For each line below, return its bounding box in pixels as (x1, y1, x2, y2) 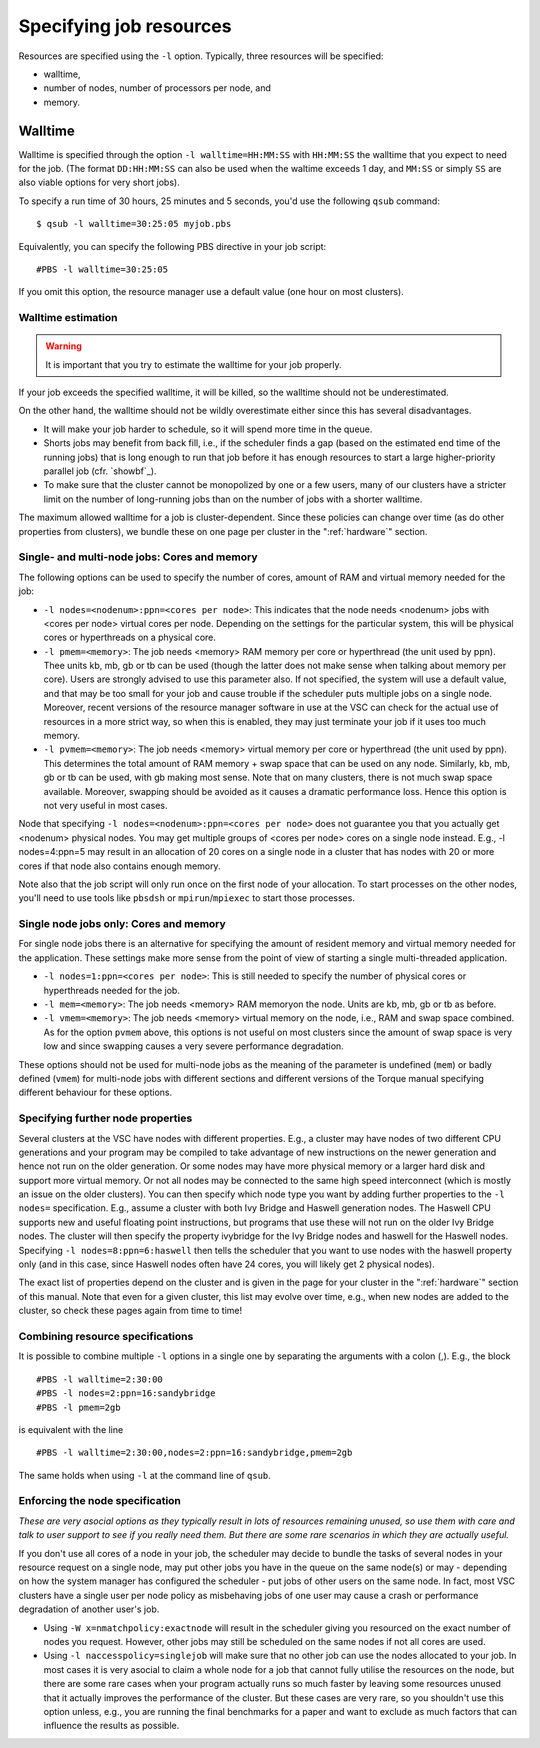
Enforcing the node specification (18, 1494, 182, 1508)
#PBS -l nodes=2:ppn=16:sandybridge (36, 1388, 216, 1399)
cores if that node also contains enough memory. (18, 860, 221, 872)
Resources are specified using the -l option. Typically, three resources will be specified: (18, 50, 384, 62)
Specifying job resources (18, 15, 232, 37)
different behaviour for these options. (18, 1086, 173, 1099)
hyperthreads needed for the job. (43, 984, 180, 996)
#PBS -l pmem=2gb (36, 1401, 121, 1413)
